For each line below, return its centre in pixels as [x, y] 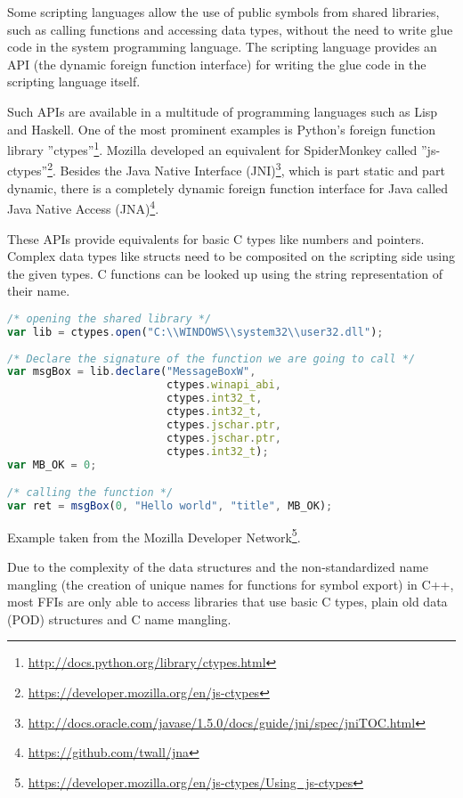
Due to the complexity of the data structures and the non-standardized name [218, 567]
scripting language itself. [74, 81]
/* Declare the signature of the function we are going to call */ [211, 358]
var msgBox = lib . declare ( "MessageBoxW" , [132, 372]
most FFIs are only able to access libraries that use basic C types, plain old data [227, 602]
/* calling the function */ [90, 493]
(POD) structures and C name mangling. [119, 619]
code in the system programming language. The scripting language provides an [222, 47]
